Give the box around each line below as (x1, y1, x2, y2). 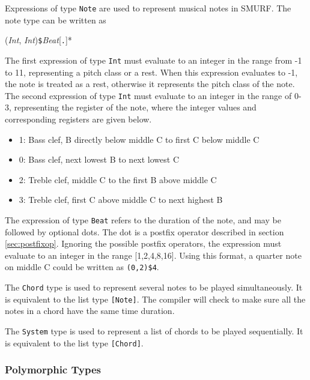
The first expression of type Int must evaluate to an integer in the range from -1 (5, 53, 302, 66)
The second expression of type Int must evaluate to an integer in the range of (5, 89, 292, 101)
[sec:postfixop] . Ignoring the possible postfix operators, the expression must (5, 237, 282, 250)
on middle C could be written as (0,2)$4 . (5, 261, 159, 273)
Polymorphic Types (5, 362, 101, 377)
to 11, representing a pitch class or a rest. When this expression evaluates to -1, (5, 65, 298, 78)
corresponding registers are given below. (5, 113, 152, 125)
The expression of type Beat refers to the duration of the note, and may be (5, 213, 281, 226)
